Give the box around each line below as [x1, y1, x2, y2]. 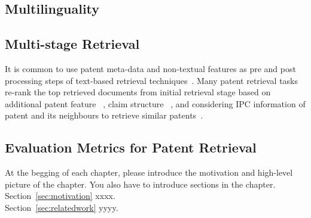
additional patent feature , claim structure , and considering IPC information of [5, 97, 306, 110]
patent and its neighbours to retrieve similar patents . [5, 109, 203, 122]
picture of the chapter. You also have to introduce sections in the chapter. [5, 177, 276, 190]
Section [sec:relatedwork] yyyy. [5, 201, 118, 213]
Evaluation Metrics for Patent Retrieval [5, 138, 257, 157]
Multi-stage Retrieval [5, 35, 140, 53]
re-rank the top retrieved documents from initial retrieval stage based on [5, 86, 271, 98]
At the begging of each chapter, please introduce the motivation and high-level [5, 166, 293, 179]
